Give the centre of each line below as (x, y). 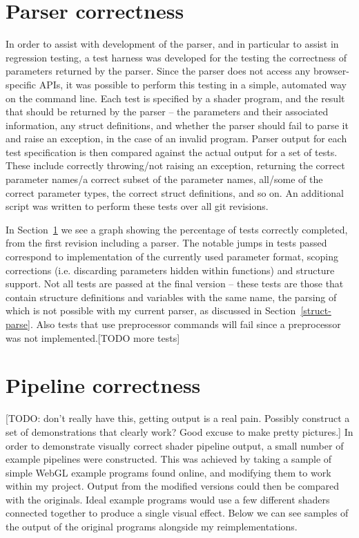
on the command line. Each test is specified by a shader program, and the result (175, 98)
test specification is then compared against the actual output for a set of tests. (172, 152)
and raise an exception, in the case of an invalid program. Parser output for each (176, 138)
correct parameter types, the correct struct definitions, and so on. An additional (175, 192)
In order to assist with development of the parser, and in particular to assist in (172, 44)
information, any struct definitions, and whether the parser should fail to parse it (177, 125)
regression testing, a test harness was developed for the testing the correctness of (176, 57)
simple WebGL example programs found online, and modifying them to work (168, 472)
